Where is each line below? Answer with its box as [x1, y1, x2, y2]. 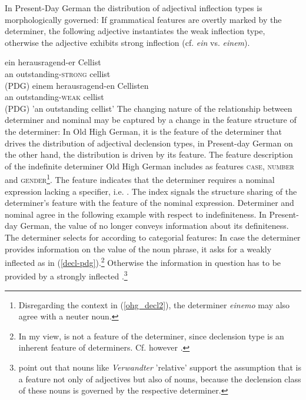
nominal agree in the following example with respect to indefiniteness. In [5, 208, 267, 220]
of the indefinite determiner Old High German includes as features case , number [5, 159, 294, 172]
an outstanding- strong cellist [5, 67, 111, 79]
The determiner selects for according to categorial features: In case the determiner [5, 231, 301, 243]
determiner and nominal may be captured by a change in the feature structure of [5, 114, 297, 126]
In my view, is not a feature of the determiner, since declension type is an [18, 329, 284, 342]
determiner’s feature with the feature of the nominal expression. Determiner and [5, 196, 294, 209]
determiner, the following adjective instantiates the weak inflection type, [5, 25, 265, 37]
